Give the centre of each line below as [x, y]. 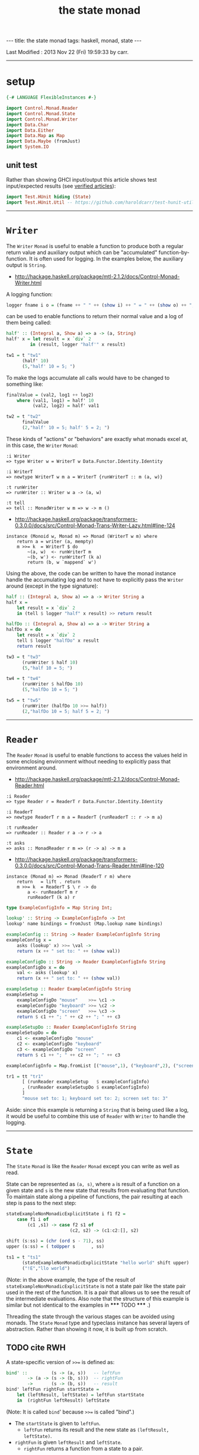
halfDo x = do [24, 630]
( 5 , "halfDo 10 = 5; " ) [50, 690]
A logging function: [30, 294]
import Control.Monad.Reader [42, 108]
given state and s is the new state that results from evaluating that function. [98, 1190]
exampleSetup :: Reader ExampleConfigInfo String [69, 989]
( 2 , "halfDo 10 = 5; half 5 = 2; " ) [66, 711]
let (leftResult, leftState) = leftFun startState [81, 1395]
